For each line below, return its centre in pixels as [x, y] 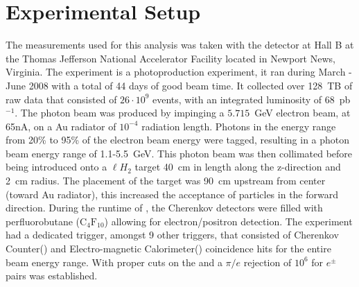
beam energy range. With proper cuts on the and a [114, 262]
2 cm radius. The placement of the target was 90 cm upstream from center [166, 181]
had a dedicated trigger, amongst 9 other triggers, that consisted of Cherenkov [172, 235]
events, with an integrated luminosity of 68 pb [251, 99]
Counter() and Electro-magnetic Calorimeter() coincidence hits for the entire [168, 249]
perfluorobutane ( [43, 221]
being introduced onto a [56, 167]
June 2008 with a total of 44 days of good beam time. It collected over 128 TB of [179, 85]
